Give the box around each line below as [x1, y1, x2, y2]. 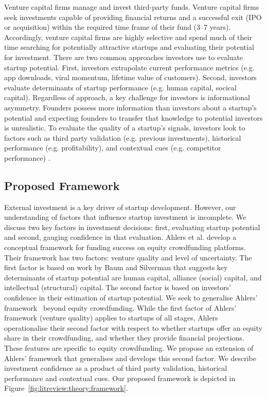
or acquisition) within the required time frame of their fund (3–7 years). [4, 22, 231, 32]
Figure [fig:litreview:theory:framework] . [4, 383, 128, 393]
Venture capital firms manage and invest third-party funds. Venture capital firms [4, 2, 259, 12]
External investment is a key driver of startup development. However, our [4, 201, 236, 212]
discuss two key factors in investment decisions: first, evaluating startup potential [4, 221, 260, 232]
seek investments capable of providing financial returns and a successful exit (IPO [4, 11, 262, 22]
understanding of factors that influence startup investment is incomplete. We [4, 212, 246, 222]
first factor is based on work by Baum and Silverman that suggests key [4, 262, 228, 273]
